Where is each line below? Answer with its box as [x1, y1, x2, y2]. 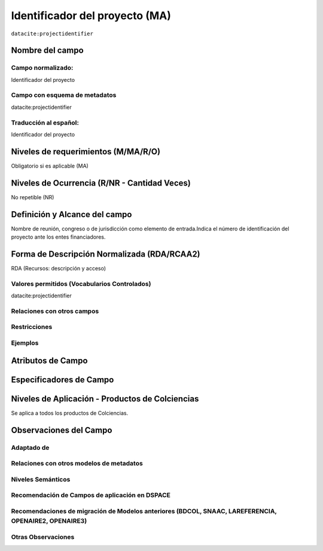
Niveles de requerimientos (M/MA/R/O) [11, 147, 161, 157]
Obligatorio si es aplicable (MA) [11, 162, 89, 169]
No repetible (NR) [11, 193, 54, 200]
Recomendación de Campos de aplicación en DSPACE [11, 491, 170, 500]
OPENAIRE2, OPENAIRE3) [11, 516, 87, 525]
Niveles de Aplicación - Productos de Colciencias [11, 394, 199, 404]
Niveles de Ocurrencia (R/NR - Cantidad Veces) [11, 178, 191, 188]
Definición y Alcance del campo [11, 209, 132, 220]
